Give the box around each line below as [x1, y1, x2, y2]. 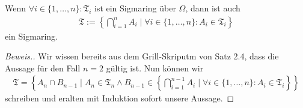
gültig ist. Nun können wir [106, 61, 204, 74]
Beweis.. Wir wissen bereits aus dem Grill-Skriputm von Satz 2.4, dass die [5, 50, 279, 62]
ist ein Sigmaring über [94, 2, 176, 14]
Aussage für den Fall [5, 61, 81, 74]
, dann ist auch [185, 2, 240, 14]
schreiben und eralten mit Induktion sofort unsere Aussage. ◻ [5, 92, 234, 104]
